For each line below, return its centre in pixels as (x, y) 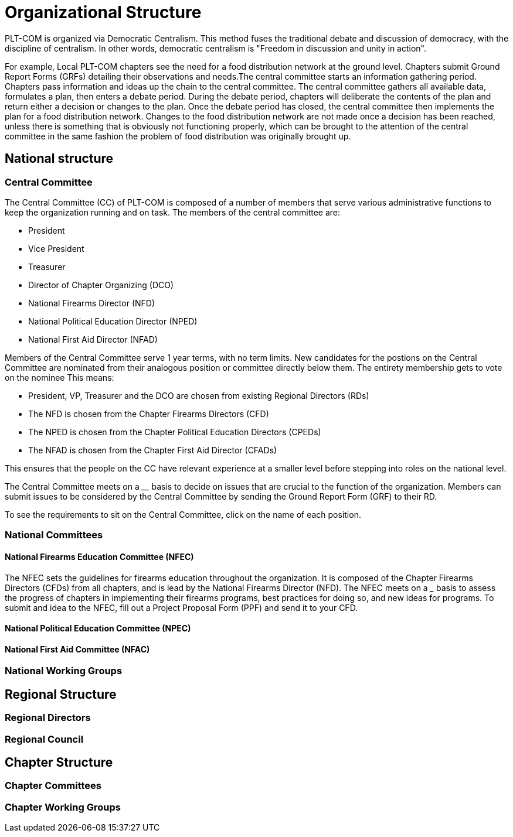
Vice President (56, 248)
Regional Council (44, 739)
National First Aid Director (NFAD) (93, 339)
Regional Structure (61, 694)
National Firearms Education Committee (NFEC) (99, 556)
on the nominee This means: (60, 377)
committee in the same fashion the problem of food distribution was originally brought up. (178, 136)
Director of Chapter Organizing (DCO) (101, 285)
